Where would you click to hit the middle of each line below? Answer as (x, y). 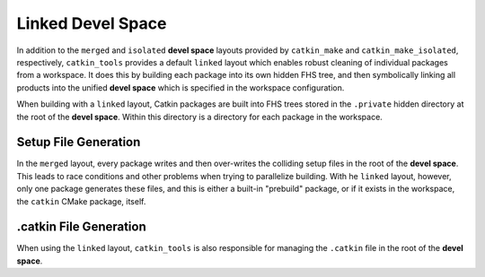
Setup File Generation (79, 142)
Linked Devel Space (92, 23)
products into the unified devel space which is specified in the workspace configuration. (181, 87)
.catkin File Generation (82, 227)
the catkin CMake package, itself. (81, 201)
